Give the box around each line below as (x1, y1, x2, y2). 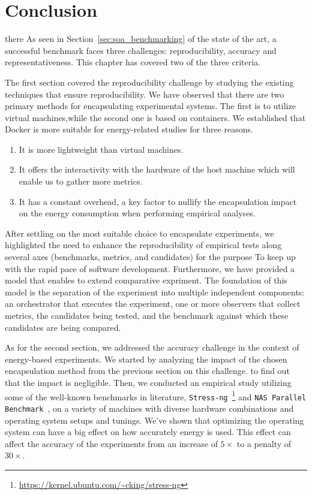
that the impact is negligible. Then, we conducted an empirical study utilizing (5, 376, 292, 388)
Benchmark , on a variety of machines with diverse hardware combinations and (5, 402, 294, 414)
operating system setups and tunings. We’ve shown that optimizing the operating (5, 413, 304, 426)
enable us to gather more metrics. (19, 175, 143, 188)
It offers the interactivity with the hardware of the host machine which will (19, 163, 295, 176)
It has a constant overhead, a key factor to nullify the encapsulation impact (19, 195, 297, 207)
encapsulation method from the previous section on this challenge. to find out (5, 364, 290, 377)
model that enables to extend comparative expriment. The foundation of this (5, 274, 287, 286)
